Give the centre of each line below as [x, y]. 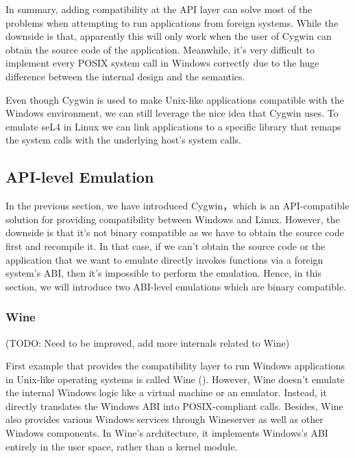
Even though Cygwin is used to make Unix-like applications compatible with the [175, 99]
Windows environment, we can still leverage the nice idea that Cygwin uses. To [172, 113]
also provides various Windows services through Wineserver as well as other [164, 419]
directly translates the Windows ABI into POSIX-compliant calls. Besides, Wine [174, 405]
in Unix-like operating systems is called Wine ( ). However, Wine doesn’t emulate [175, 379]
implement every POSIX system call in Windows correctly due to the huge [162, 63]
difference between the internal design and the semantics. [125, 76]
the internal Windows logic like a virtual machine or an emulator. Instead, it [166, 392]
